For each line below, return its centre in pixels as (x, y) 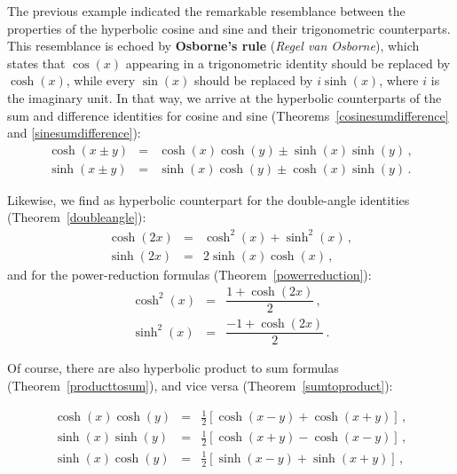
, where (399, 80)
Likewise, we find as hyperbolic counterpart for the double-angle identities (209, 199)
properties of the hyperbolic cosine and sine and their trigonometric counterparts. (229, 28)
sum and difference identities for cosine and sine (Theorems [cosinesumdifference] (228, 115)
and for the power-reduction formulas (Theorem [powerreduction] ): (189, 274)
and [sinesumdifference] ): (74, 133)
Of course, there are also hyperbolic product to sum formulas (173, 368)
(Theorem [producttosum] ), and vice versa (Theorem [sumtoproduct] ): (200, 385)
